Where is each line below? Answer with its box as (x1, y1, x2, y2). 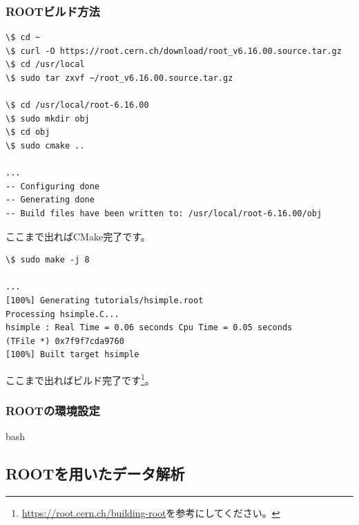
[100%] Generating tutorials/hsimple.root (6, 295, 204, 305)
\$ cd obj (6, 127, 50, 137)
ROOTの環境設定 (6, 402, 100, 419)
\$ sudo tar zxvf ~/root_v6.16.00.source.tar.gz (6, 73, 233, 83)
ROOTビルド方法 (6, 2, 100, 19)
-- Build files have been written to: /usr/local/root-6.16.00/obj (6, 208, 322, 218)
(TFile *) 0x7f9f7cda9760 (6, 336, 124, 346)
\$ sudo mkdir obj (6, 113, 90, 124)
